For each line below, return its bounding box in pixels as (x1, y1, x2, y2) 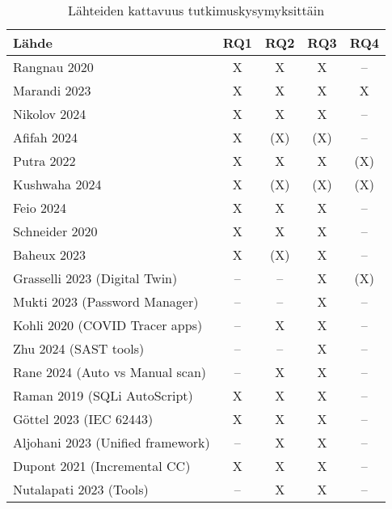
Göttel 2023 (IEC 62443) (13, 409, 154, 428)
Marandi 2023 (13, 81, 91, 100)
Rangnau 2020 (13, 57, 94, 76)
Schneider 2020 (13, 222, 98, 240)
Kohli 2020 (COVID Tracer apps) (13, 316, 203, 334)
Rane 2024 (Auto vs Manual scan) (13, 363, 207, 381)
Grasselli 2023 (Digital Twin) (13, 269, 178, 287)
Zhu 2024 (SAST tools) (13, 339, 145, 358)
